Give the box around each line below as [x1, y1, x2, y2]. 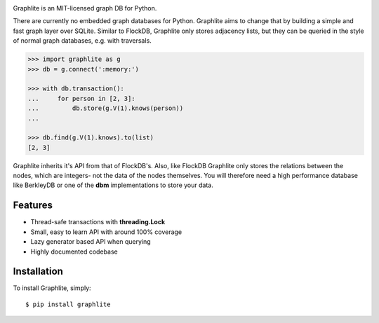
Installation [13, 266, 63, 277]
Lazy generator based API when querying [30, 238, 151, 246]
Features [13, 200, 53, 212]
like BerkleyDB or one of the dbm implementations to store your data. [13, 181, 213, 189]
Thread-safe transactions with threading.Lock [30, 218, 166, 226]
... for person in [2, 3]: [27, 95, 136, 102]
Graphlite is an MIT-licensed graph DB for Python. [13, 4, 157, 12]
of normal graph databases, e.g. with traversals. [13, 36, 152, 45]
